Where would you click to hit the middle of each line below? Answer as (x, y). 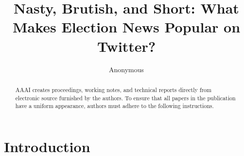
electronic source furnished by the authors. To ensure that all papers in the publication (125, 98)
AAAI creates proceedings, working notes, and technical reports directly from (113, 89)
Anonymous (126, 69)
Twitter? (126, 46)
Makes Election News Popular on (126, 27)
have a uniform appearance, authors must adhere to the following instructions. (114, 106)
